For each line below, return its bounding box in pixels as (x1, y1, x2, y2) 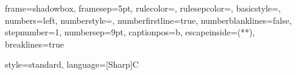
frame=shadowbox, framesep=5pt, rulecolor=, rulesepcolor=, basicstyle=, (5, 2, 281, 14)
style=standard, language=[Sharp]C (5, 58, 139, 71)
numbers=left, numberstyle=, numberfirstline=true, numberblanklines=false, (5, 13, 292, 26)
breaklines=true (5, 37, 65, 50)
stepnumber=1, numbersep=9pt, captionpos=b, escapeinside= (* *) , (5, 26, 255, 38)
